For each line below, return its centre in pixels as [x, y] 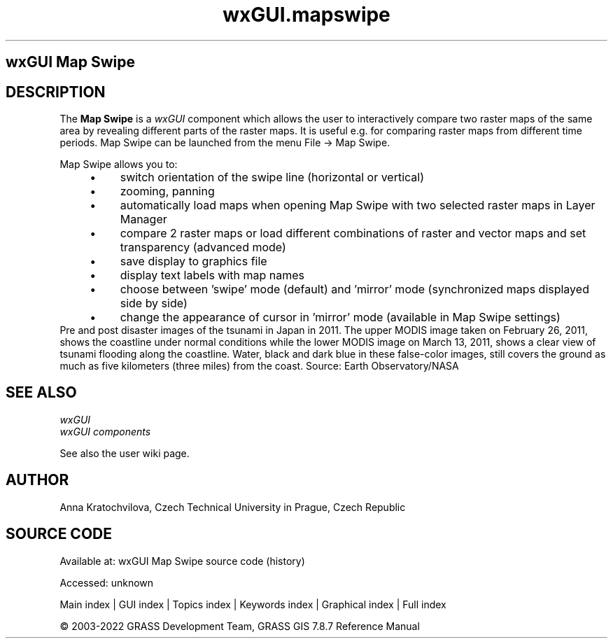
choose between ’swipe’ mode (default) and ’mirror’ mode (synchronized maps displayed [354, 289]
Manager [143, 219]
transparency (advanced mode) [203, 247]
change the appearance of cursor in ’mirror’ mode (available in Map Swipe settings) [340, 317]
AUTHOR [37, 480]
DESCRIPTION [56, 92]
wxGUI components [105, 431]
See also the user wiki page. [125, 453]
